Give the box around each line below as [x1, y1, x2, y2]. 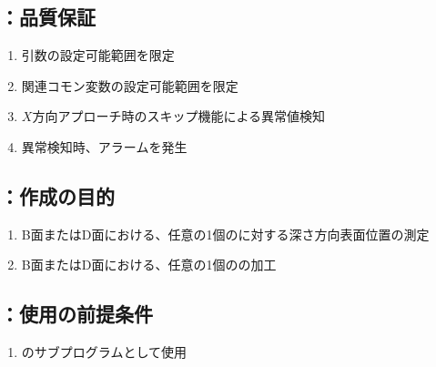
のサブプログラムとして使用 [21, 342, 187, 362]
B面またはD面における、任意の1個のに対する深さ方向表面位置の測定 [21, 224, 430, 243]
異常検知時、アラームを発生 [21, 137, 188, 156]
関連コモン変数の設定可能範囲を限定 [21, 76, 238, 95]
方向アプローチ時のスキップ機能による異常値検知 [32, 107, 325, 126]
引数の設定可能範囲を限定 [21, 46, 175, 65]
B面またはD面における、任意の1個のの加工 [21, 255, 277, 274]
